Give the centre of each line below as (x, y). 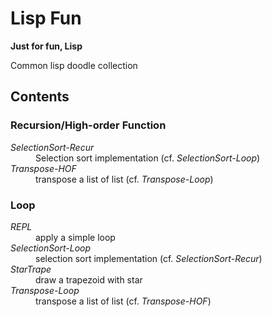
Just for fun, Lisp (46, 46)
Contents (40, 97)
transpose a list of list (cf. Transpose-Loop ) (124, 179)
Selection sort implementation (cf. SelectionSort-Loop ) (148, 158)
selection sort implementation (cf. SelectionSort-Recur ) (149, 258)
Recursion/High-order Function (88, 125)
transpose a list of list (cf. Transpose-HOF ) (123, 301)
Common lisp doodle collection (74, 65)
